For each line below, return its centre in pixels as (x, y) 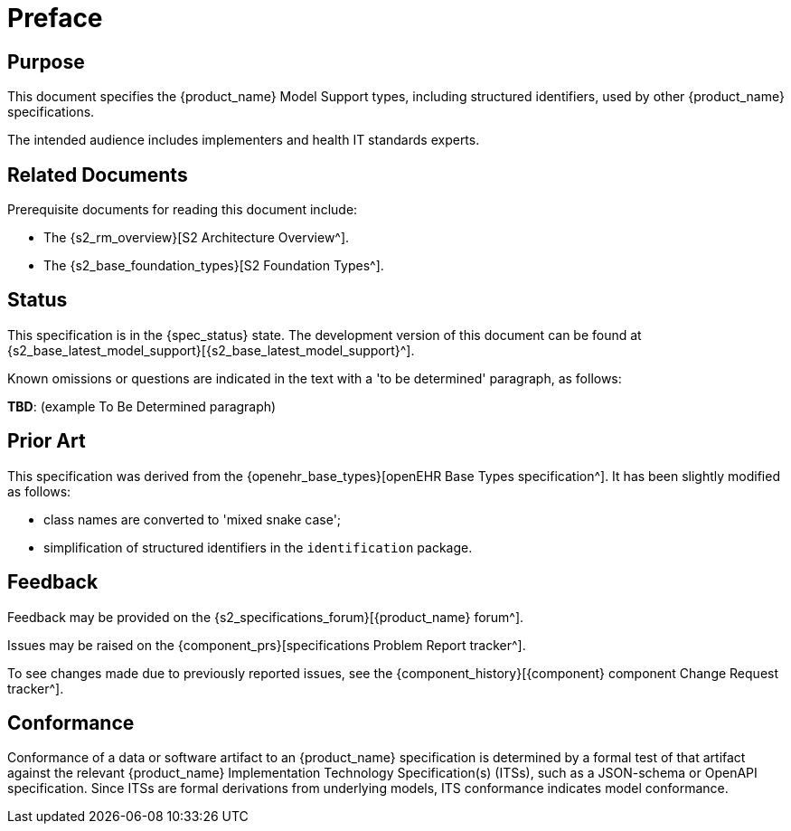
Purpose (46, 61)
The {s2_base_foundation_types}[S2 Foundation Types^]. (214, 266)
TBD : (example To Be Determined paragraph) (142, 406)
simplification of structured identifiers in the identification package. (258, 547)
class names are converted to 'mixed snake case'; (193, 519)
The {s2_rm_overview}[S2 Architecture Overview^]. (197, 238)
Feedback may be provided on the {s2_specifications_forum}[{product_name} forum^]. (266, 617)
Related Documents (98, 175)
